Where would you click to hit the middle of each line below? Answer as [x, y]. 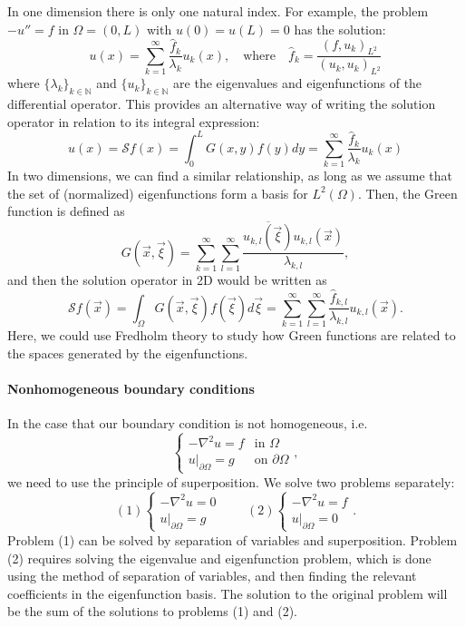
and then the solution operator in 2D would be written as [167, 280]
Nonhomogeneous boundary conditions [131, 388]
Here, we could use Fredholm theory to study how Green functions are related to [232, 335]
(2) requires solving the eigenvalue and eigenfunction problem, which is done [219, 558]
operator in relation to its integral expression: [134, 121]
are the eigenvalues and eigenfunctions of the [298, 83]
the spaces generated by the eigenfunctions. [128, 353]
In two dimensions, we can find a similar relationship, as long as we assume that [230, 176]
